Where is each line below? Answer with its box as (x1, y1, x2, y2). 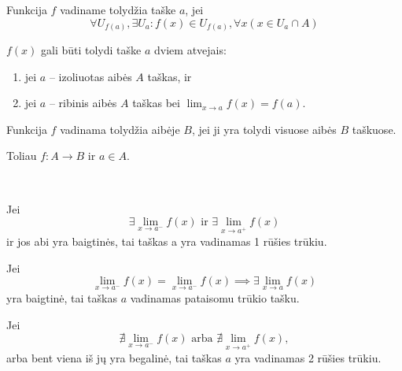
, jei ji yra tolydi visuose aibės (191, 121, 337, 137)
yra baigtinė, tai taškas (6, 289, 117, 306)
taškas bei (132, 95, 180, 111)
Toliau (6, 147, 37, 164)
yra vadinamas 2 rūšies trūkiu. (234, 349, 382, 365)
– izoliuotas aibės (49, 68, 132, 84)
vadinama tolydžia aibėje (60, 121, 180, 137)
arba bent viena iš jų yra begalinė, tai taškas (6, 349, 222, 365)
